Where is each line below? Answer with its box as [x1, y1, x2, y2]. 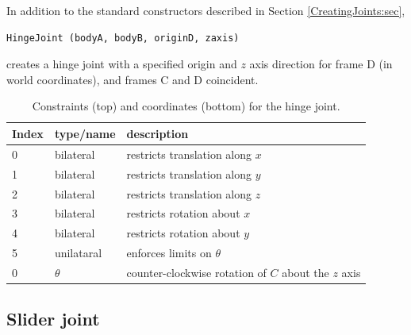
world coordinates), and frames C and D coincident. [6, 71, 259, 87]
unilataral [54, 245, 102, 261]
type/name [54, 125, 116, 141]
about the [282, 264, 329, 280]
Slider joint [6, 306, 100, 331]
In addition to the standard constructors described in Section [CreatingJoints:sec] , [6, 2, 405, 18]
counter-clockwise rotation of [126, 264, 267, 280]
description [126, 125, 189, 141]
